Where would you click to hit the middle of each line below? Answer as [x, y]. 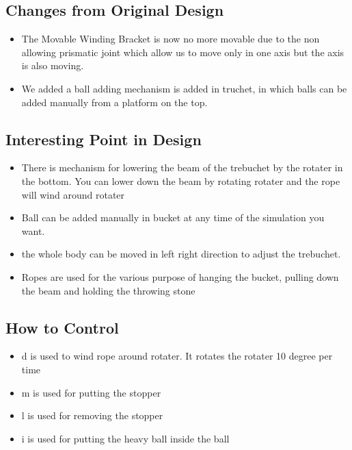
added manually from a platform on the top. [114, 102]
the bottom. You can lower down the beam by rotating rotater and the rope [181, 180]
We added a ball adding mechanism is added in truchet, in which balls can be [184, 88]
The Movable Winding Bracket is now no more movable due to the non [171, 39]
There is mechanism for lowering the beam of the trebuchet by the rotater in [182, 167]
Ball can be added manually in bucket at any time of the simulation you [173, 217]
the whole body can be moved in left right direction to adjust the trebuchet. [181, 254]
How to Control [62, 327]
